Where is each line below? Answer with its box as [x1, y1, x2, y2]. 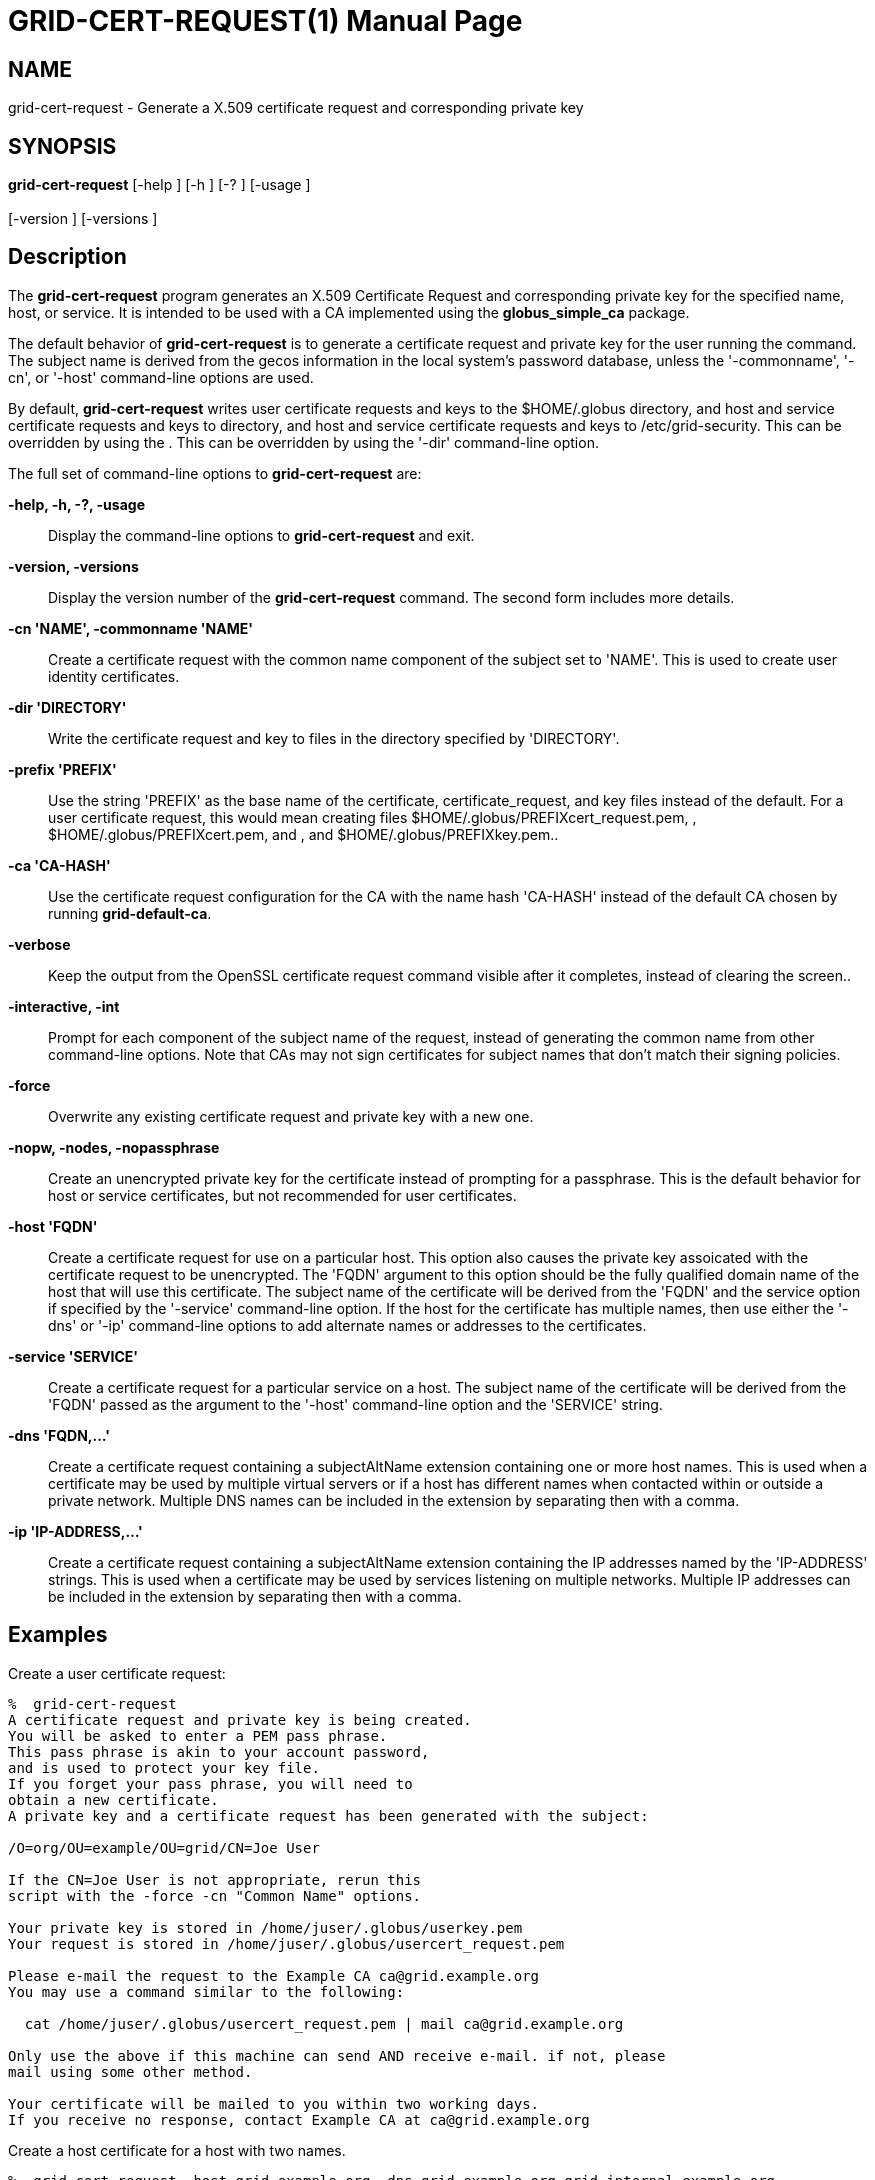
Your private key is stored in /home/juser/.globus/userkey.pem [8, 1919, 523, 1936]
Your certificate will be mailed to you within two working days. [8, 2095, 540, 2112]
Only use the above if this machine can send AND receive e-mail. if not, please [8, 2047, 666, 2064]
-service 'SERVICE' [8, 1347, 139, 1365]
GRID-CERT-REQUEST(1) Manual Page [8, 4, 523, 38]
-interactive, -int [8, 997, 120, 1015]
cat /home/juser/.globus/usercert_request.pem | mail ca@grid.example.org [24, 2015, 624, 2032]
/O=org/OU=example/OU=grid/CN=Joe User [8, 1839, 320, 1856]
